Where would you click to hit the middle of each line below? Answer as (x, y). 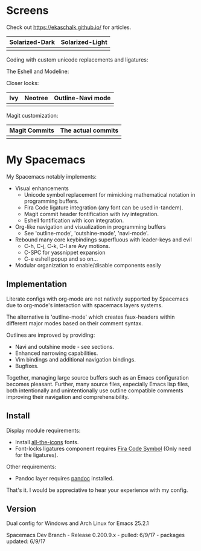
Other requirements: (31, 467)
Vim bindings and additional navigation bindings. (75, 359)
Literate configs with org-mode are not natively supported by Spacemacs (97, 299)
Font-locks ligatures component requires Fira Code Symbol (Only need (103, 448)
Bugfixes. (27, 366)
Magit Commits (32, 130)
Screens (27, 11)
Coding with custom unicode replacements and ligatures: (77, 59)
